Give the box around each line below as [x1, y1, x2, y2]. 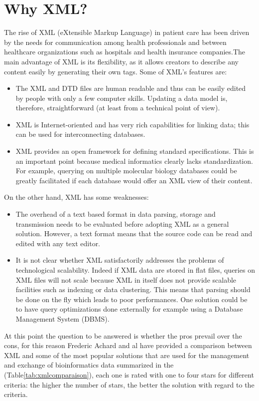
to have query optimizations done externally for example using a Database [15, 304, 243, 314]
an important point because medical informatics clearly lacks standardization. [15, 155, 253, 166]
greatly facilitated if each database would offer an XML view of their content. [15, 175, 253, 185]
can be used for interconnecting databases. [15, 129, 145, 139]
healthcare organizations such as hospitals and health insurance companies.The [4, 46, 246, 57]
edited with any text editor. [15, 238, 101, 248]
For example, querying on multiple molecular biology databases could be [15, 165, 237, 176]
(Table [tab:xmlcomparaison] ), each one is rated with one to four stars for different [4, 369, 254, 380]
